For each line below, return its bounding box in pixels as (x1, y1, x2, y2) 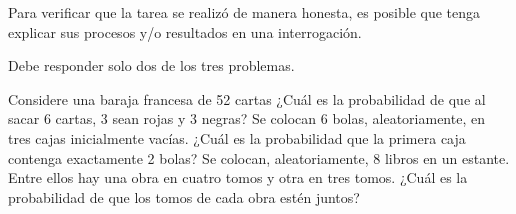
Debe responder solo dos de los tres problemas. (8, 55, 295, 76)
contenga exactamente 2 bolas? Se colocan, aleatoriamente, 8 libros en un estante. (8, 147, 510, 168)
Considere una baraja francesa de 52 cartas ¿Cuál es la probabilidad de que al (8, 88, 486, 109)
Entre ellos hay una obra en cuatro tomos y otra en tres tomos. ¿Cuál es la (8, 167, 468, 188)
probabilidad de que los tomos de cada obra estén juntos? (8, 186, 360, 207)
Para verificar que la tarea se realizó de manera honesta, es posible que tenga (8, 2, 481, 22)
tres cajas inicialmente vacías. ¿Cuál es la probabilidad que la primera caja (8, 127, 466, 148)
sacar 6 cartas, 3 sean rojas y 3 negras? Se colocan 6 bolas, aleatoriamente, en (8, 108, 485, 129)
